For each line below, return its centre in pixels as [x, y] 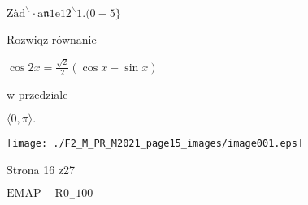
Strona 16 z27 [41, 169]
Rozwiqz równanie [52, 38]
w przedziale [37, 94]
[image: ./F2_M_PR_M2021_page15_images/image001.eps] [155, 144]
